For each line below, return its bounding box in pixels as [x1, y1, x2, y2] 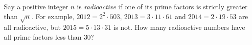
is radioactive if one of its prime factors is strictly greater [77, 1, 248, 11]
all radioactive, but [4, 22, 61, 32]
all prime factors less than [4, 31, 82, 42]
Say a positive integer [4, 1, 69, 11]
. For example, [31, 11, 74, 21]
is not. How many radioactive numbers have [114, 22, 245, 32]
